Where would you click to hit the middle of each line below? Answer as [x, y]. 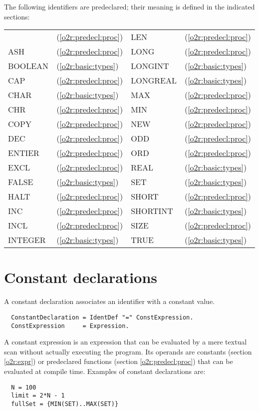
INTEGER [27, 240]
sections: [17, 16]
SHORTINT [152, 211]
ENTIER [24, 153]
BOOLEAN [28, 66]
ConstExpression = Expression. [70, 326]
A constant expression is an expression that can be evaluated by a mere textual [126, 342]
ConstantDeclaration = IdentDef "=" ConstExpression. [102, 317]
